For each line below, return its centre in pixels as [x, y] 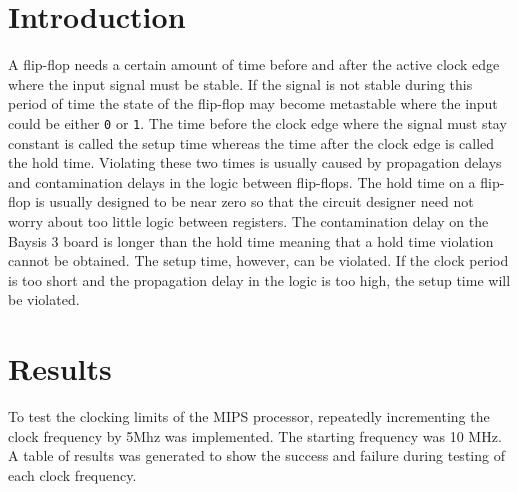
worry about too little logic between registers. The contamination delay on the [248, 220]
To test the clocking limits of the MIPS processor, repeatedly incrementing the [249, 416]
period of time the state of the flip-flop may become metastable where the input [253, 103]
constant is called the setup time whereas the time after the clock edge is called [251, 142]
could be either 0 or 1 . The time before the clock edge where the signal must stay [257, 122]
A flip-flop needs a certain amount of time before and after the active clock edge [254, 64]
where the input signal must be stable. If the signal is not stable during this [240, 83]
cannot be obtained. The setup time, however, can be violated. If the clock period [258, 260]
